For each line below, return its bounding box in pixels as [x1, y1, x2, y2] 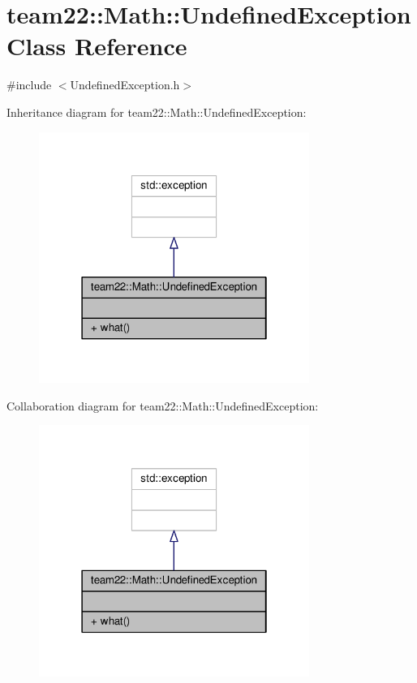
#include [6, 76, 52, 93]
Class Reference [6, 29, 187, 62]
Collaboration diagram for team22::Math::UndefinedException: [6, 397, 319, 414]
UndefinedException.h [70, 76, 180, 93]
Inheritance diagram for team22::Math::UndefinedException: [6, 103, 307, 120]
